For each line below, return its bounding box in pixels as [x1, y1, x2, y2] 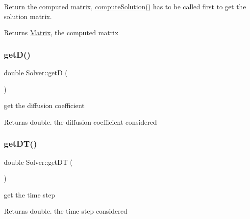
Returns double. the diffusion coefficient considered [4, 116, 157, 127]
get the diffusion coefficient [4, 100, 85, 110]
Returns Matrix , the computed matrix [4, 27, 119, 38]
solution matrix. [4, 11, 52, 21]
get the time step [4, 189, 55, 199]
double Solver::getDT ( [4, 156, 73, 167]
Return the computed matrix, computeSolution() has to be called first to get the [4, 1, 246, 11]
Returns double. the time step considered [4, 206, 127, 216]
